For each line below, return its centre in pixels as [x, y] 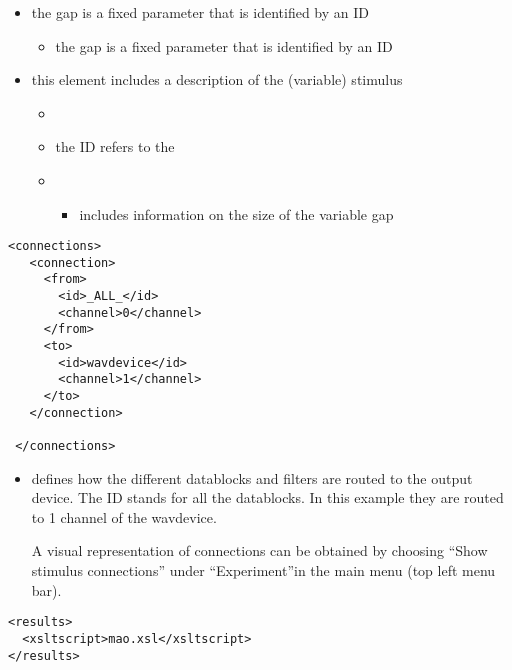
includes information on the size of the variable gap [236, 213]
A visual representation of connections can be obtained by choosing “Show [259, 550]
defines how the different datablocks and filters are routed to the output [252, 477]
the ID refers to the [115, 146]
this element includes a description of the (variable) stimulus [217, 79]
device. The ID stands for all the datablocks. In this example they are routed [267, 497]
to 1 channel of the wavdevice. [124, 516]
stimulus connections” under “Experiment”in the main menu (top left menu [263, 570]
